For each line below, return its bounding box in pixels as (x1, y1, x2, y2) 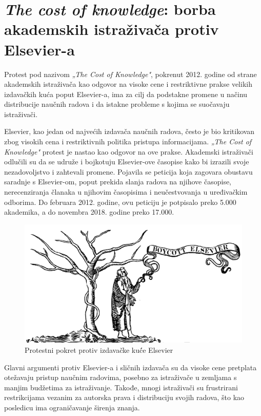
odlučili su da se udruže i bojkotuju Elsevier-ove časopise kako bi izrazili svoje (4, 156, 249, 167)
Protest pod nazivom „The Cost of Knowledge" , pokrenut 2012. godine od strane (4, 68, 257, 79)
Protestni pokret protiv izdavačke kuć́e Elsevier (25, 345, 173, 355)
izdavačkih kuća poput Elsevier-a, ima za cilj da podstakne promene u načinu (4, 88, 248, 99)
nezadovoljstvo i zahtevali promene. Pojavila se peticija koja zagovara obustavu (4, 166, 253, 177)
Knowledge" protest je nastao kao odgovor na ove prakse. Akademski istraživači (4, 146, 253, 157)
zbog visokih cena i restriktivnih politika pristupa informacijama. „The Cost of (4, 136, 252, 147)
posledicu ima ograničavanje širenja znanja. (4, 402, 140, 412)
